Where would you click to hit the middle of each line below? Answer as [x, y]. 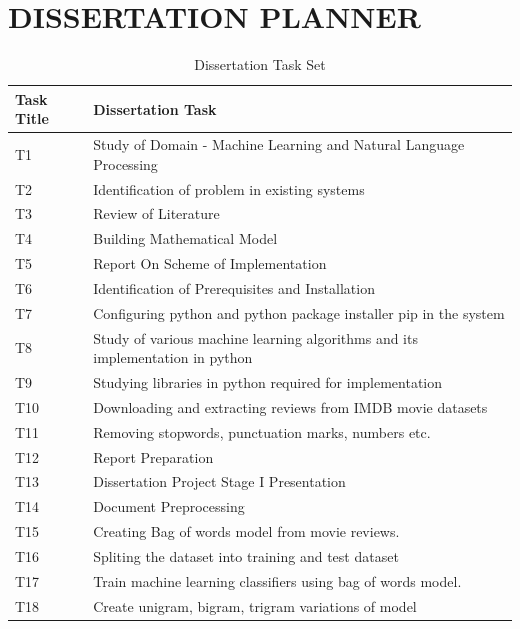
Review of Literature [156, 213]
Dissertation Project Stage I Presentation [219, 481]
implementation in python [173, 357]
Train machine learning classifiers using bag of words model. [277, 580]
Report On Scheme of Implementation [210, 263]
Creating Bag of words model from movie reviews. [246, 531]
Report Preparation [153, 456]
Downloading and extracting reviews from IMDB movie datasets [290, 406]
